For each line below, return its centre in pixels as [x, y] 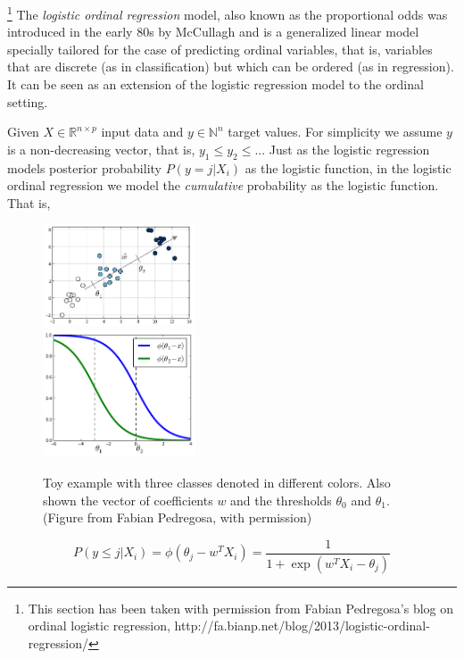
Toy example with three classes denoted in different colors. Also [217, 483]
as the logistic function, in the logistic [348, 167]
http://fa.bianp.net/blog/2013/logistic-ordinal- [302, 626]
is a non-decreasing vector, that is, [101, 149]
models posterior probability [84, 167]
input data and [142, 132]
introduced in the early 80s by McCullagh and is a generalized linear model [213, 32]
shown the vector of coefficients [128, 500]
